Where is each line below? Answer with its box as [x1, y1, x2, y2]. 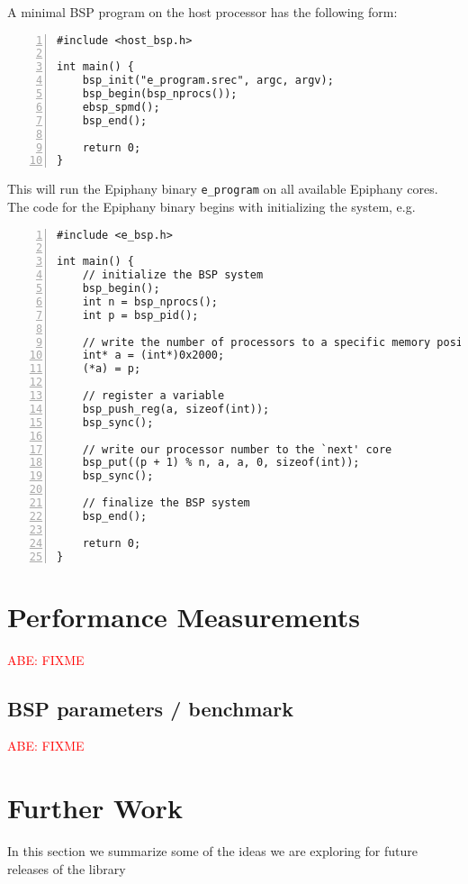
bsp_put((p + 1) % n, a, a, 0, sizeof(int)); [82, 456, 360, 469]
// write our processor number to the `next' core [82, 442, 392, 456]
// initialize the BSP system [82, 269, 264, 282]
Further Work [7, 789, 183, 826]
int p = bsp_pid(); [82, 308, 199, 322]
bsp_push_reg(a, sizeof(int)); [82, 402, 270, 415]
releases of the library [7, 859, 126, 878]
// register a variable [82, 389, 225, 403]
